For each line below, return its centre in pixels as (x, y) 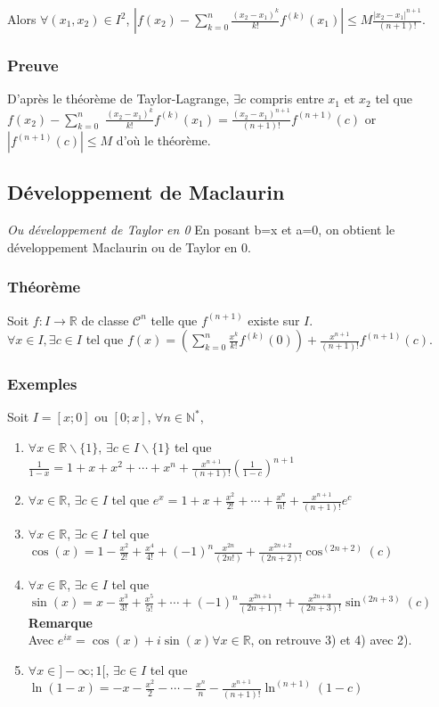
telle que (174, 320)
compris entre (287, 99)
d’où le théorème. (163, 140)
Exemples (42, 384)
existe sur (274, 320)
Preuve (33, 65)
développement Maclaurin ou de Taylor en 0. (129, 247)
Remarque (60, 622)
